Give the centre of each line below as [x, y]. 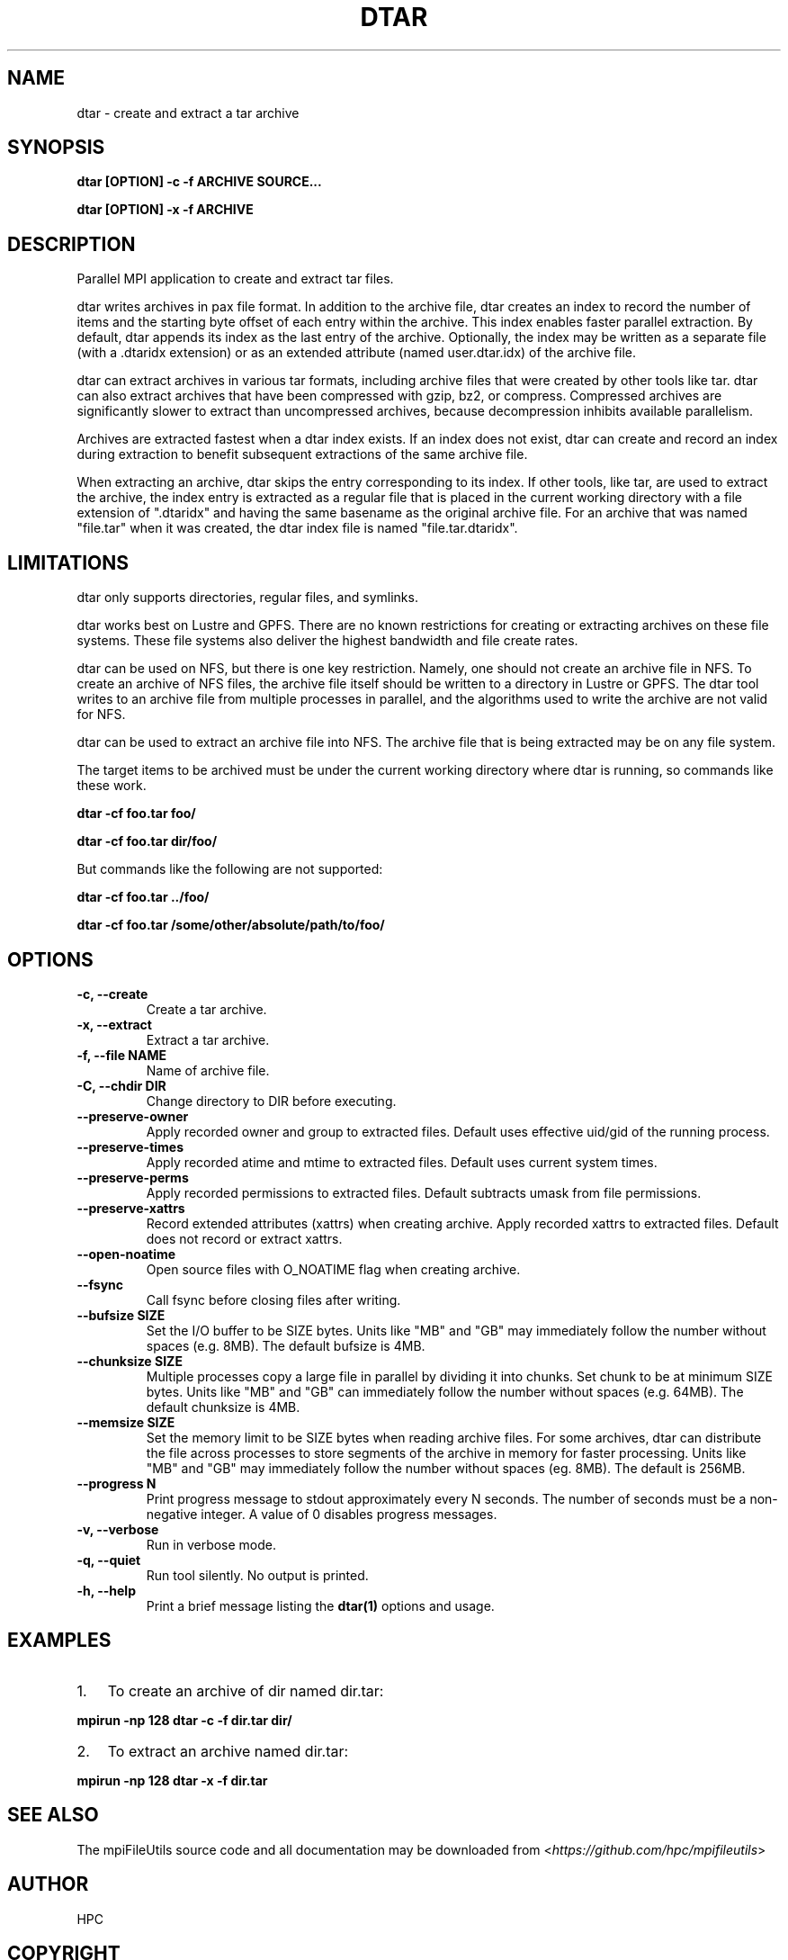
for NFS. [101, 715]
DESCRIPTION [72, 244]
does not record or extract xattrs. [244, 1238]
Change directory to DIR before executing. [271, 1101]
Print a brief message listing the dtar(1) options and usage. [320, 1605]
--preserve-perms [133, 1177]
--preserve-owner [133, 1116]
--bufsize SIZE [121, 1315]
